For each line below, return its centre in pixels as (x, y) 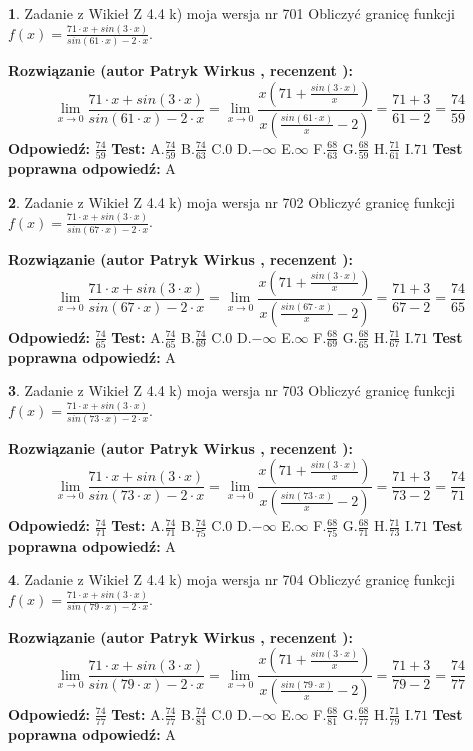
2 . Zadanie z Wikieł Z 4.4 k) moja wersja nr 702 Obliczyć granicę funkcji (231, 201)
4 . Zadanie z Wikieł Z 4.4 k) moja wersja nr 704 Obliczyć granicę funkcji (231, 579)
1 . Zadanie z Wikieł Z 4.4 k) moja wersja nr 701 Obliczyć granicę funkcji (231, 13)
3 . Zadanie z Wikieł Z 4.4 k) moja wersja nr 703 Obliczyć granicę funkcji (231, 390)
